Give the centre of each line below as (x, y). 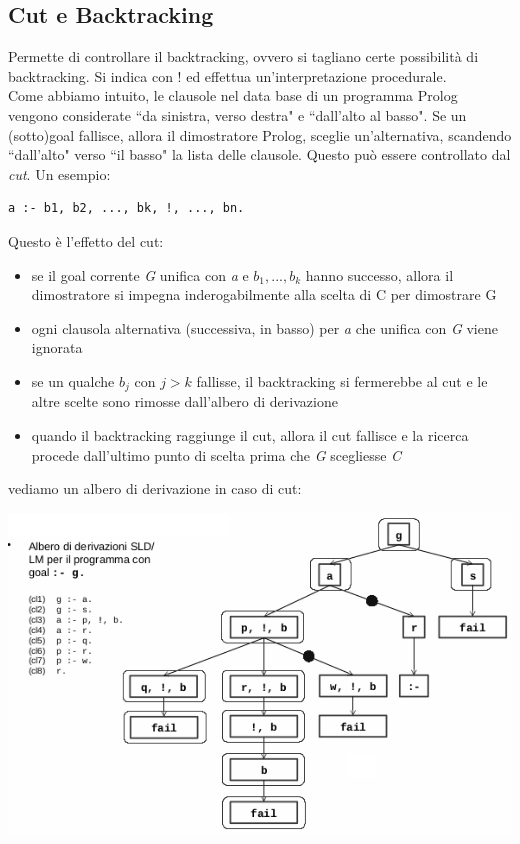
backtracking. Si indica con (90, 75)
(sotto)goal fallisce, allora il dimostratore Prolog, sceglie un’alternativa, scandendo (260, 134)
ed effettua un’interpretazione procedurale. (316, 75)
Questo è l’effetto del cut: (86, 240)
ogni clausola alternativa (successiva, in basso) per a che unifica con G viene (264, 327)
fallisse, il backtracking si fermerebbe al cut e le (342, 380)
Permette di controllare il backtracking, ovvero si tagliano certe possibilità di (243, 56)
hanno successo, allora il (379, 274)
